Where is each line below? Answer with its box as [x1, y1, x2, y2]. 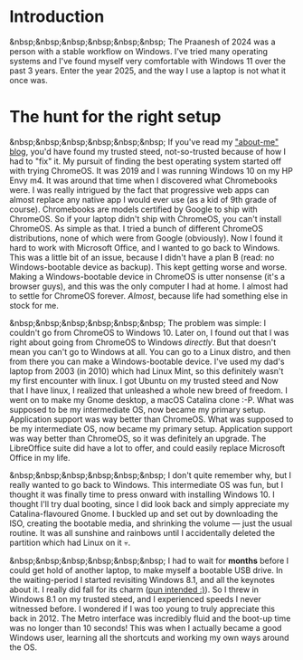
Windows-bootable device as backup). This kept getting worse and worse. [9, 261, 288, 273]
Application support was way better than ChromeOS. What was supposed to [9, 414, 294, 425]
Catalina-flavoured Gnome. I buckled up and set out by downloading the [9, 508, 279, 519]
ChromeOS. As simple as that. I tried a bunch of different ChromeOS [9, 223, 264, 234]
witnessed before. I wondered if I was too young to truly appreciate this [9, 603, 276, 614]
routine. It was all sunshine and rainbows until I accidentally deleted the [9, 527, 276, 538]
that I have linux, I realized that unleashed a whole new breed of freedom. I [9, 385, 288, 396]
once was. [9, 74, 48, 85]
